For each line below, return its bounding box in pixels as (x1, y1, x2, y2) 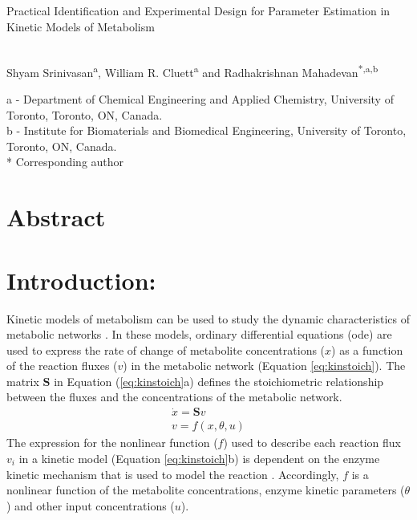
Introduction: (6, 263, 156, 296)
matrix (6, 372, 39, 389)
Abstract (6, 201, 106, 234)
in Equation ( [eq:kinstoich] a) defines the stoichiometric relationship (54, 372, 384, 389)
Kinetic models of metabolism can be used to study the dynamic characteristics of (6, 310, 410, 327)
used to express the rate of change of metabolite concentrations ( (6, 341, 326, 358)
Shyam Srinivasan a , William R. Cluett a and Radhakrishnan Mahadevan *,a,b (6, 61, 379, 80)
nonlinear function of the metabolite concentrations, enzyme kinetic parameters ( (6, 481, 405, 498)
